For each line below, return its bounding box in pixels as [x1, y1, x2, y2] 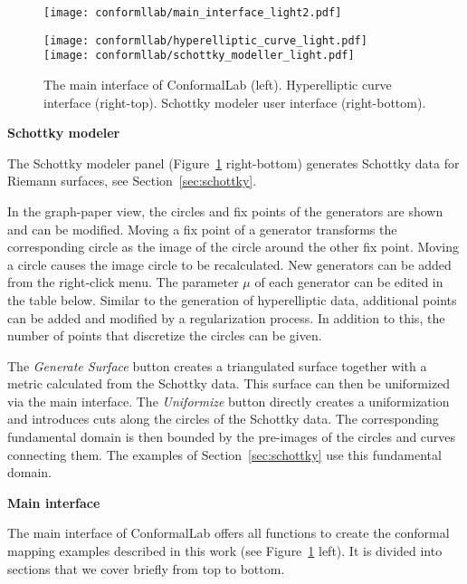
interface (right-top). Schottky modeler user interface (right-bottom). [43, 92, 426, 111]
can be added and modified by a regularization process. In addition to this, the [7, 308, 445, 327]
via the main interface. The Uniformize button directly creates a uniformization [7, 391, 450, 410]
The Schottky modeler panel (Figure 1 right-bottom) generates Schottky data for [7, 153, 460, 172]
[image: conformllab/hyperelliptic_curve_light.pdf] [43, 34, 367, 47]
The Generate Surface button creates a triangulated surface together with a [7, 356, 427, 375]
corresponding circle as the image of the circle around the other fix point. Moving [7, 237, 459, 256]
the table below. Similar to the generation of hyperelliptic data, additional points [7, 290, 457, 309]
